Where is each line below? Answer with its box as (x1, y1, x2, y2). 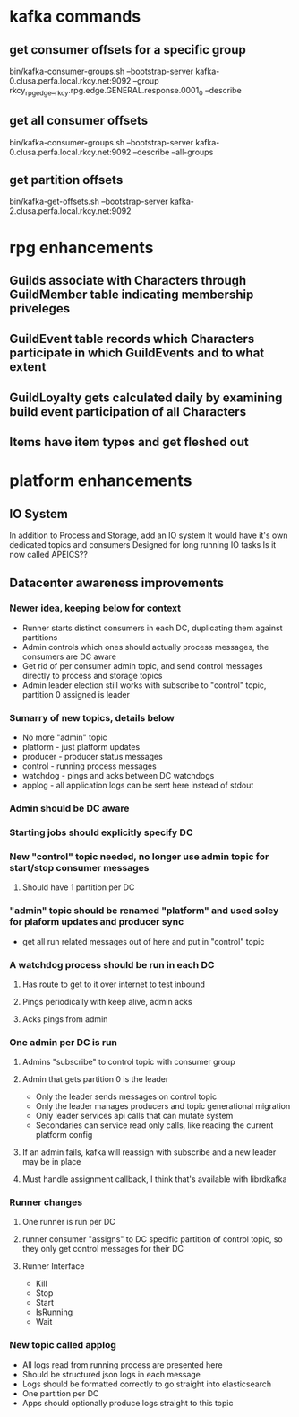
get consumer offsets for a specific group (9, 42, 246, 57)
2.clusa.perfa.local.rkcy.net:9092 (9, 206, 132, 216)
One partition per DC (21, 1387, 99, 1398)
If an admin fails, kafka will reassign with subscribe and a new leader (21, 1147, 277, 1157)
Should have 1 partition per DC (21, 882, 135, 893)
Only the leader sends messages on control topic (35, 1091, 218, 1102)
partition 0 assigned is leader (21, 689, 131, 700)
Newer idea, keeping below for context (9, 602, 182, 614)
